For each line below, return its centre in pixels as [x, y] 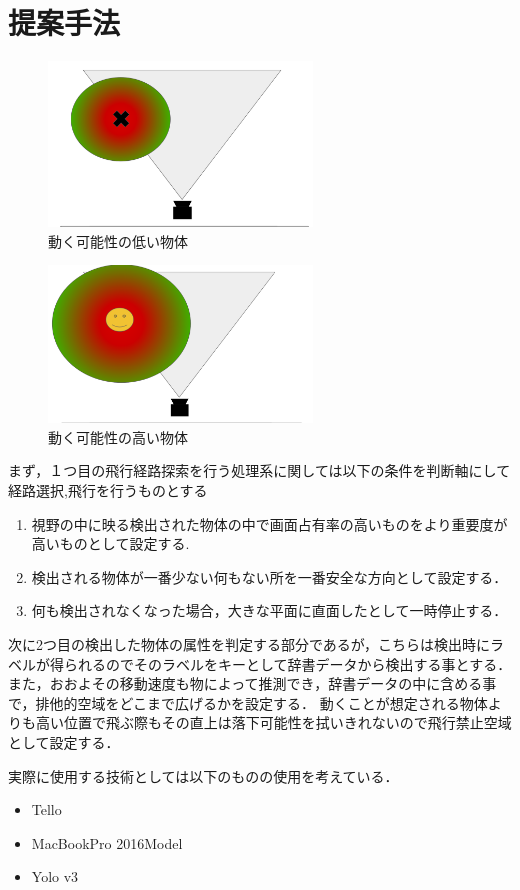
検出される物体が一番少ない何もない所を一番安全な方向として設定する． [269, 576]
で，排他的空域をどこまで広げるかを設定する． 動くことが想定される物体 [248, 702]
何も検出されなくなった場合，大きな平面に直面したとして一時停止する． [269, 610]
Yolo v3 [55, 876]
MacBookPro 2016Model [107, 842]
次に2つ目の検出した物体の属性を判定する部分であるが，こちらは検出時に [249, 644]
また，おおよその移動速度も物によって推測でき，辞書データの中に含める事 [252, 683]
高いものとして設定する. [110, 543]
